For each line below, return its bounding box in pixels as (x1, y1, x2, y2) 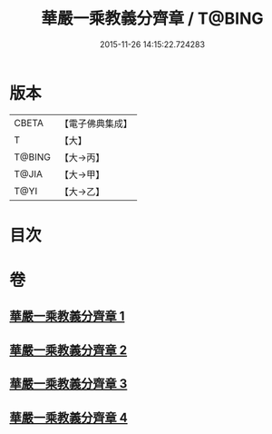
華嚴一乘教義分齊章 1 (9, 309, 125, 324)
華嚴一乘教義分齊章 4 (9, 409, 129, 425)
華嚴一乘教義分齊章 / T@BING (40, 8, 264, 29)
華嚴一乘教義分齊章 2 (9, 342, 128, 358)
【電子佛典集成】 (59, 117, 133, 130)
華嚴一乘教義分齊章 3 (9, 376, 128, 391)
